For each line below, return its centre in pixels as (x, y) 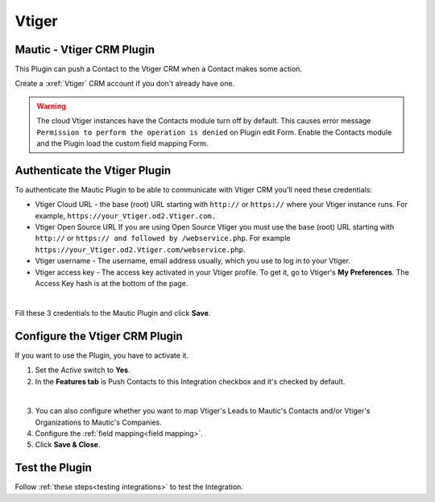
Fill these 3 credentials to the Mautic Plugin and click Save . (113, 313)
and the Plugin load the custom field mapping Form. (122, 143)
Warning (51, 106)
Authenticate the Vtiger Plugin (93, 170)
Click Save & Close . (68, 445)
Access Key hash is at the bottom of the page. (112, 284)
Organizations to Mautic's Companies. (98, 422)
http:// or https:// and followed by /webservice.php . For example (163, 239)
